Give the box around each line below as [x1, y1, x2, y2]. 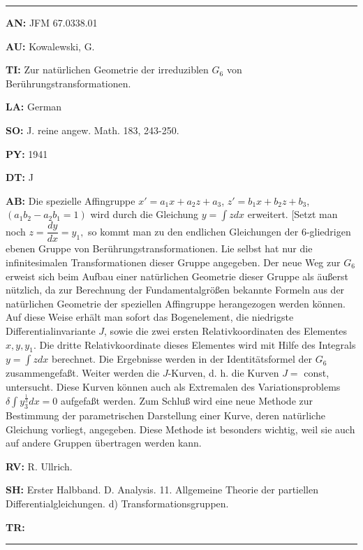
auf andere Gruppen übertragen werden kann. [6, 435, 202, 450]
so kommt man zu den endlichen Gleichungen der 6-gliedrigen [88, 224, 351, 238]
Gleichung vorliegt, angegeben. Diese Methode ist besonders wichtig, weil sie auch [6, 421, 355, 436]
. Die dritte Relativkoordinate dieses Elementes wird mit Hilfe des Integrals [33, 337, 356, 352]
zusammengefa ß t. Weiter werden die [6, 366, 160, 380]
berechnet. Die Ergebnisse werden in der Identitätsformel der [51, 352, 312, 366]
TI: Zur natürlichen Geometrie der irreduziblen [6, 62, 209, 77]
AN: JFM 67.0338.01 [6, 15, 98, 29]
